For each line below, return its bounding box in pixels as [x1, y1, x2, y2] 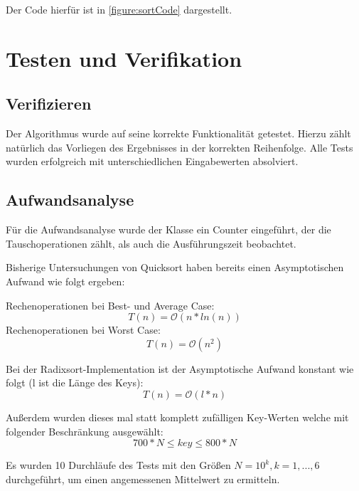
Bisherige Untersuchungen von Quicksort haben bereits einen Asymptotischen [6, 260, 344, 275]
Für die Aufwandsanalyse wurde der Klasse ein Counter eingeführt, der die [6, 222, 331, 237]
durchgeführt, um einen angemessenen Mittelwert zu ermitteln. [6, 471, 280, 486]
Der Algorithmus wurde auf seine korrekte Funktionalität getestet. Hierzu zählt [6, 126, 351, 141]
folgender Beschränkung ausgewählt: [6, 423, 164, 438]
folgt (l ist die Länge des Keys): [6, 375, 144, 390]
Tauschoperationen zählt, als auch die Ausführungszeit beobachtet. [6, 236, 296, 250]
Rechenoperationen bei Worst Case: [6, 322, 161, 337]
